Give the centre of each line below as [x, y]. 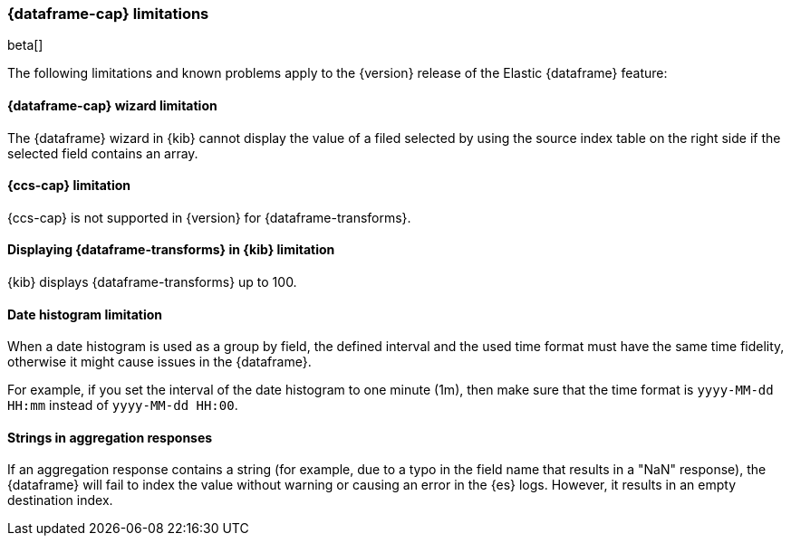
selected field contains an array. [103, 153]
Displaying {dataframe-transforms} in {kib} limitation [171, 250]
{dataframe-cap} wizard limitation [112, 105]
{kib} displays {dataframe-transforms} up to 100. [152, 282]
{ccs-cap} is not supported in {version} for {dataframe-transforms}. [209, 217]
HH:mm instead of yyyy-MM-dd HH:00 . [123, 405]
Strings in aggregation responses [110, 437]
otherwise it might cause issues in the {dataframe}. [159, 362]
